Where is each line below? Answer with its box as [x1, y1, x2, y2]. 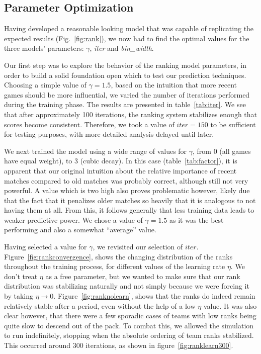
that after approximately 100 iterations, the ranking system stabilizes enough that [4, 109, 257, 119]
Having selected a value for [4, 241, 87, 252]
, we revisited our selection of [93, 241, 183, 252]
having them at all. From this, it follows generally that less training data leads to [4, 205, 254, 215]
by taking [4, 291, 33, 301]
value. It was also [203, 300, 257, 311]
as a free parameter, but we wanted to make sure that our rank [45, 271, 240, 281]
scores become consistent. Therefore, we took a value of [4, 119, 175, 129]
